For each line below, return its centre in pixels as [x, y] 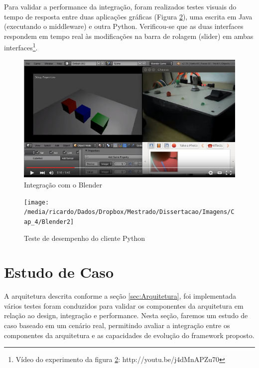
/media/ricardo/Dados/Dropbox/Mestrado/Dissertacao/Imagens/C [129, 212]
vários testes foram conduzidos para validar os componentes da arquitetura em [124, 305]
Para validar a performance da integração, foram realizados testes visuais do [120, 6]
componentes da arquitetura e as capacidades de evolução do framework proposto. [129, 335]
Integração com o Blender [63, 184]
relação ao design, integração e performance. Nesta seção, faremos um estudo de [126, 315]
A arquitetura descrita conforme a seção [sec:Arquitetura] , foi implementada [120, 296]
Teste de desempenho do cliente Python [84, 238]
